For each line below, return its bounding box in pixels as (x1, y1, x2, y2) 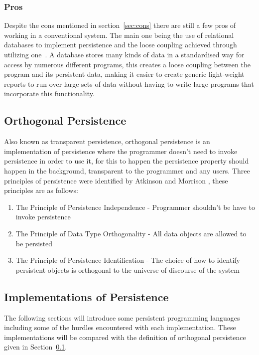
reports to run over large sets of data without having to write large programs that (4, 78, 254, 89)
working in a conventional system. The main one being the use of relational (4, 29, 234, 40)
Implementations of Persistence (4, 289, 169, 304)
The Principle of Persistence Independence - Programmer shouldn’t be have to (15, 201, 255, 212)
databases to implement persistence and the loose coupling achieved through (4, 39, 237, 50)
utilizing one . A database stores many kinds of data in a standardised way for (4, 49, 245, 59)
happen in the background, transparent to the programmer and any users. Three (4, 165, 250, 176)
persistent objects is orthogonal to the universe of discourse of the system (15, 264, 240, 275)
